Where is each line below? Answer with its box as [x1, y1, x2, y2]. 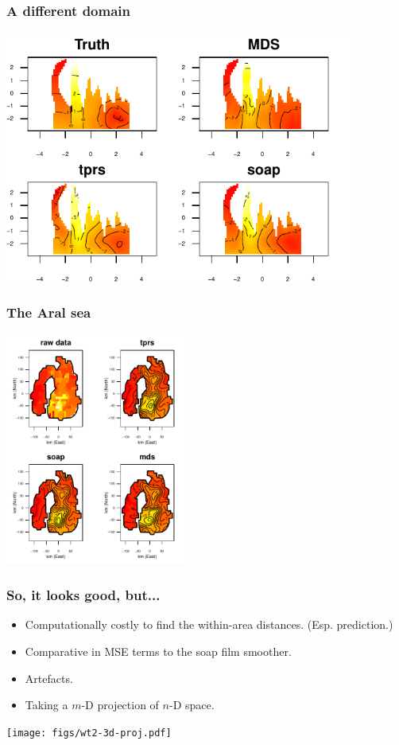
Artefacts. [25, 669, 73, 686]
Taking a [25, 696, 68, 713]
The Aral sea [6, 302, 91, 322]
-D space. [169, 696, 215, 713]
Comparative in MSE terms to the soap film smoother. [25, 642, 292, 659]
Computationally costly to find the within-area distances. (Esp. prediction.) [25, 616, 393, 633]
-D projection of [81, 696, 159, 713]
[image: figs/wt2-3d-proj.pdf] [6, 727, 172, 739]
